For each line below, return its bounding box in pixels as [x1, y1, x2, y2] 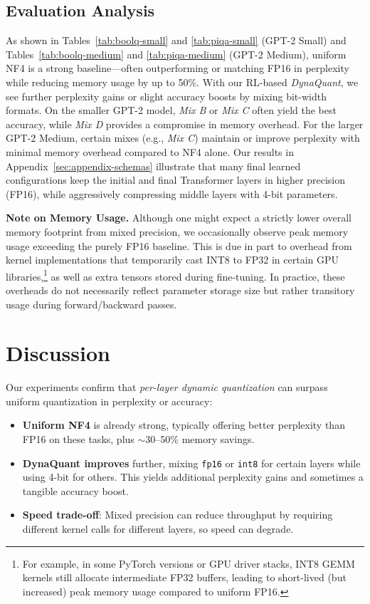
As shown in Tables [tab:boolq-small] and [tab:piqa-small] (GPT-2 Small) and [6, 33, 347, 48]
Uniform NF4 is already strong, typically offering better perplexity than [22, 417, 345, 432]
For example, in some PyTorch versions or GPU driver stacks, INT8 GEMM [22, 556, 355, 571]
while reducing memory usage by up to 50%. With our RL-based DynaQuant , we [6, 74, 359, 89]
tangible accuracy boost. [22, 483, 129, 498]
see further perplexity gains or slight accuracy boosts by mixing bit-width [6, 88, 327, 103]
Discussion [6, 338, 110, 368]
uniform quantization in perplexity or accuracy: [6, 393, 213, 408]
